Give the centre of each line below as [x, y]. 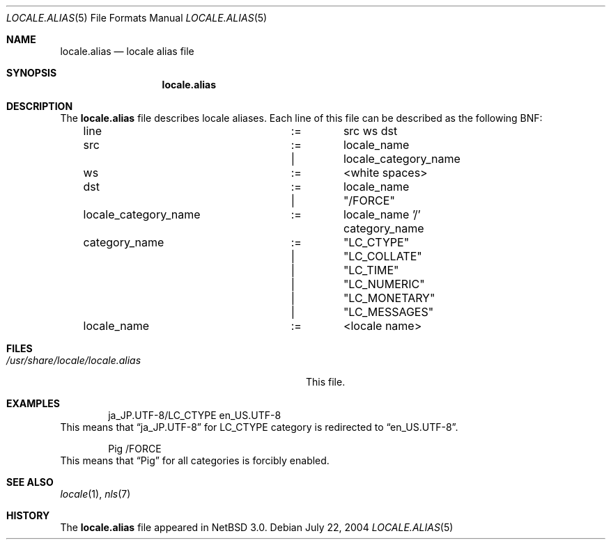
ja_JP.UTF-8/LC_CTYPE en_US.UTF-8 [195, 415]
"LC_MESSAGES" [388, 312]
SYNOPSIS [32, 73]
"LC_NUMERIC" [384, 284]
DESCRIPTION [40, 106]
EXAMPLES [33, 403]
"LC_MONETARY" [389, 298]
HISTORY [28, 515]
